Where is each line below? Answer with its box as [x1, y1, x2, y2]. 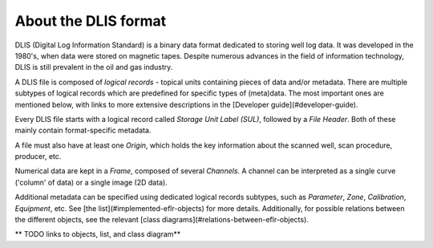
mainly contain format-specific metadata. [14, 125, 152, 136]
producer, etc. [14, 152, 62, 161]
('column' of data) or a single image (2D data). [14, 177, 168, 187]
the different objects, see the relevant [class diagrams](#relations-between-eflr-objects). [14, 215, 309, 225]
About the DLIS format [14, 12, 167, 30]
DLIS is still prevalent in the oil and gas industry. [14, 63, 173, 72]
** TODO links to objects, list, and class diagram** [14, 230, 181, 239]
